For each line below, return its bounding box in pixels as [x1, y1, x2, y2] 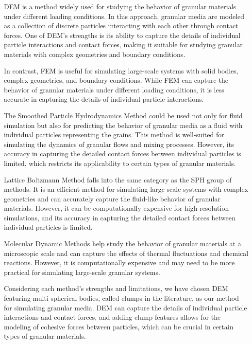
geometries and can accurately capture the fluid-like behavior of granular [4, 193, 220, 203]
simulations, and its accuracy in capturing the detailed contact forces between [4, 212, 235, 222]
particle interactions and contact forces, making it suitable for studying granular [4, 39, 243, 50]
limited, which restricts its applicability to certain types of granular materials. [4, 158, 236, 168]
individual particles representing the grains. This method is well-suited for [4, 129, 224, 140]
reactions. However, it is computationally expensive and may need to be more [4, 257, 235, 268]
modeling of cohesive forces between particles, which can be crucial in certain [4, 321, 234, 331]
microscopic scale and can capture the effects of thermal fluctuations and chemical [4, 248, 249, 258]
